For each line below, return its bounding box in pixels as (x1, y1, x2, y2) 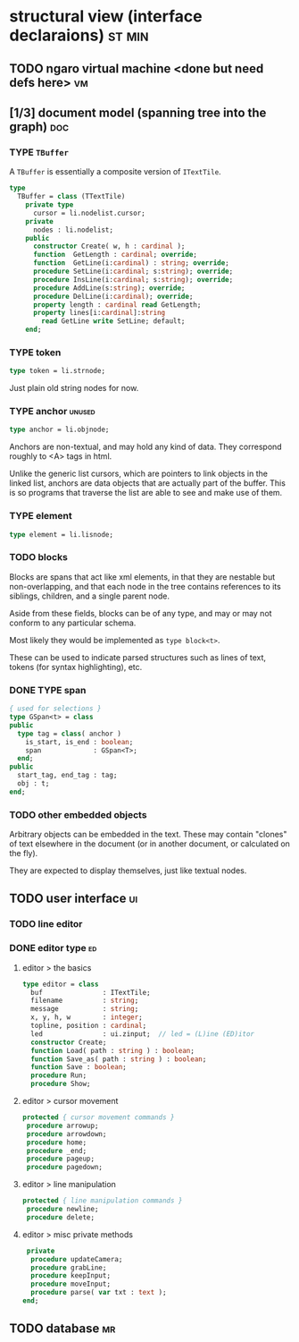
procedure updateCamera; (30, 1254, 123, 1263)
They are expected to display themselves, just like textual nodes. (9, 865, 247, 876)
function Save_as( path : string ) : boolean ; (30, 1054, 207, 1064)
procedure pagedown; (26, 1163, 103, 1172)
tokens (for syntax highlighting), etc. (9, 661, 143, 672)
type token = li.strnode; (9, 367, 105, 376)
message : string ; (30, 1005, 139, 1014)
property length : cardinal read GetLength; (32, 300, 202, 310)
